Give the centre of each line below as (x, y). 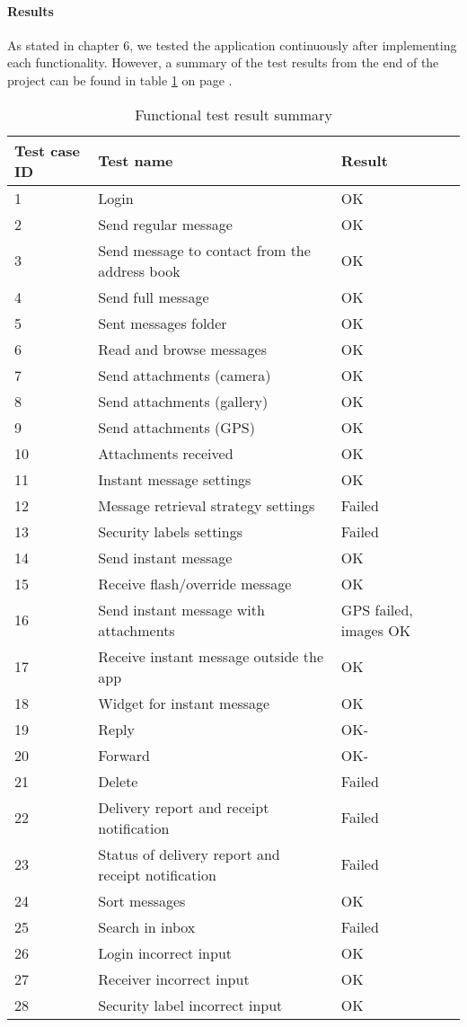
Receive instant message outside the (211, 656)
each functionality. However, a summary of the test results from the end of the (223, 62)
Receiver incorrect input (174, 978)
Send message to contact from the (204, 250)
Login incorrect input (165, 952)
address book (139, 270)
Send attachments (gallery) (183, 401)
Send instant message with (181, 609)
